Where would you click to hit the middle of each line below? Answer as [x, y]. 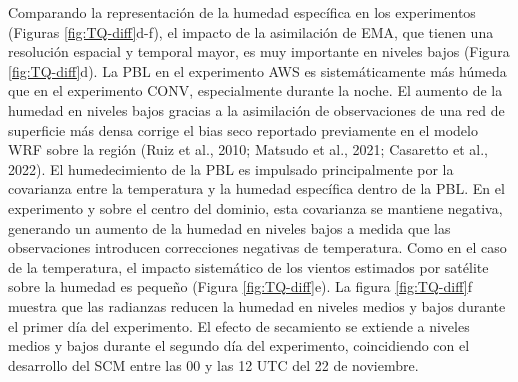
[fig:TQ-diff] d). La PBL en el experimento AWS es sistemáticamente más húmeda [257, 70]
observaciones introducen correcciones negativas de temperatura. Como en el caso [257, 247]
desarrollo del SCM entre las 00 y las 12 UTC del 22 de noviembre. [213, 364]
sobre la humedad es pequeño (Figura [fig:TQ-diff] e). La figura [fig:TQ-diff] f [240, 286]
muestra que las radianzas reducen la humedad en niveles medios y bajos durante [257, 305]
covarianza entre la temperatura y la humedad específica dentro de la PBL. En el [256, 188]
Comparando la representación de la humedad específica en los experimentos [242, 12]
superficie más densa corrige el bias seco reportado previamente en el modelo [243, 129]
